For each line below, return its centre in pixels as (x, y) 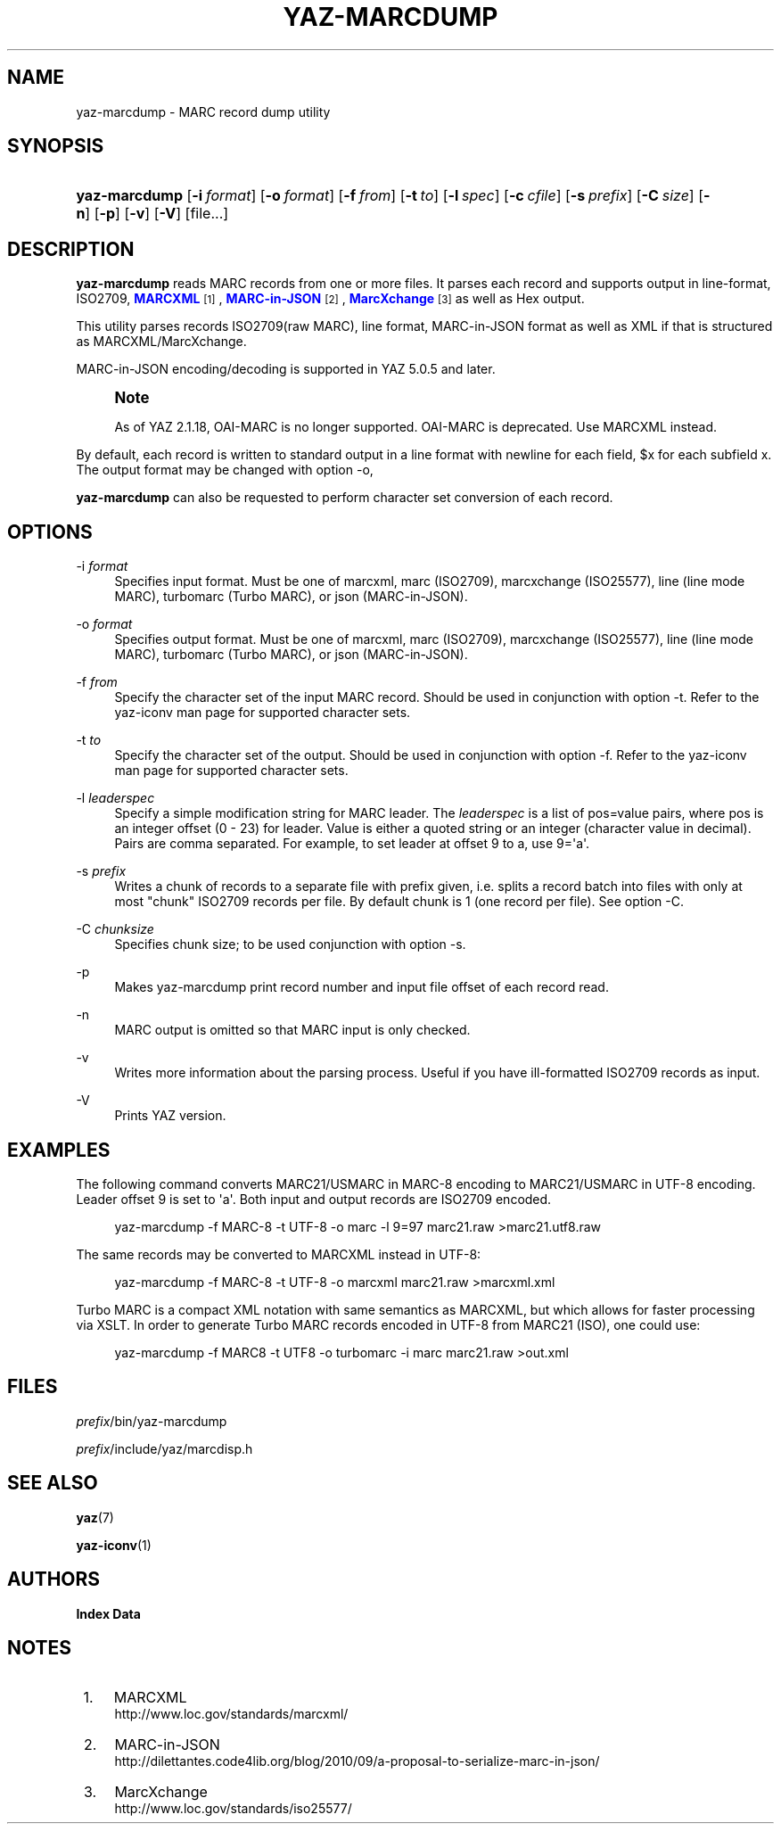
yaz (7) (95, 1517)
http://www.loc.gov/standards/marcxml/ (231, 1714)
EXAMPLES (59, 1150)
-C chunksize (115, 929)
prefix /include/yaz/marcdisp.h (164, 1448)
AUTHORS (54, 1579)
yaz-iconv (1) (114, 1545)
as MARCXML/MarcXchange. (161, 342)
